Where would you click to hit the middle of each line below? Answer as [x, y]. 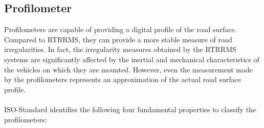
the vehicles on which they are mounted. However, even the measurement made [128, 69]
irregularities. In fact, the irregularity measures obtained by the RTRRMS [120, 49]
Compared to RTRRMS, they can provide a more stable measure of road [118, 39]
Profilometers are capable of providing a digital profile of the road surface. [120, 29]
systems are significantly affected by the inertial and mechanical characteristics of [132, 59]
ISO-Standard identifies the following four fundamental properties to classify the [130, 109]
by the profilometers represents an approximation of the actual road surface [123, 79]
